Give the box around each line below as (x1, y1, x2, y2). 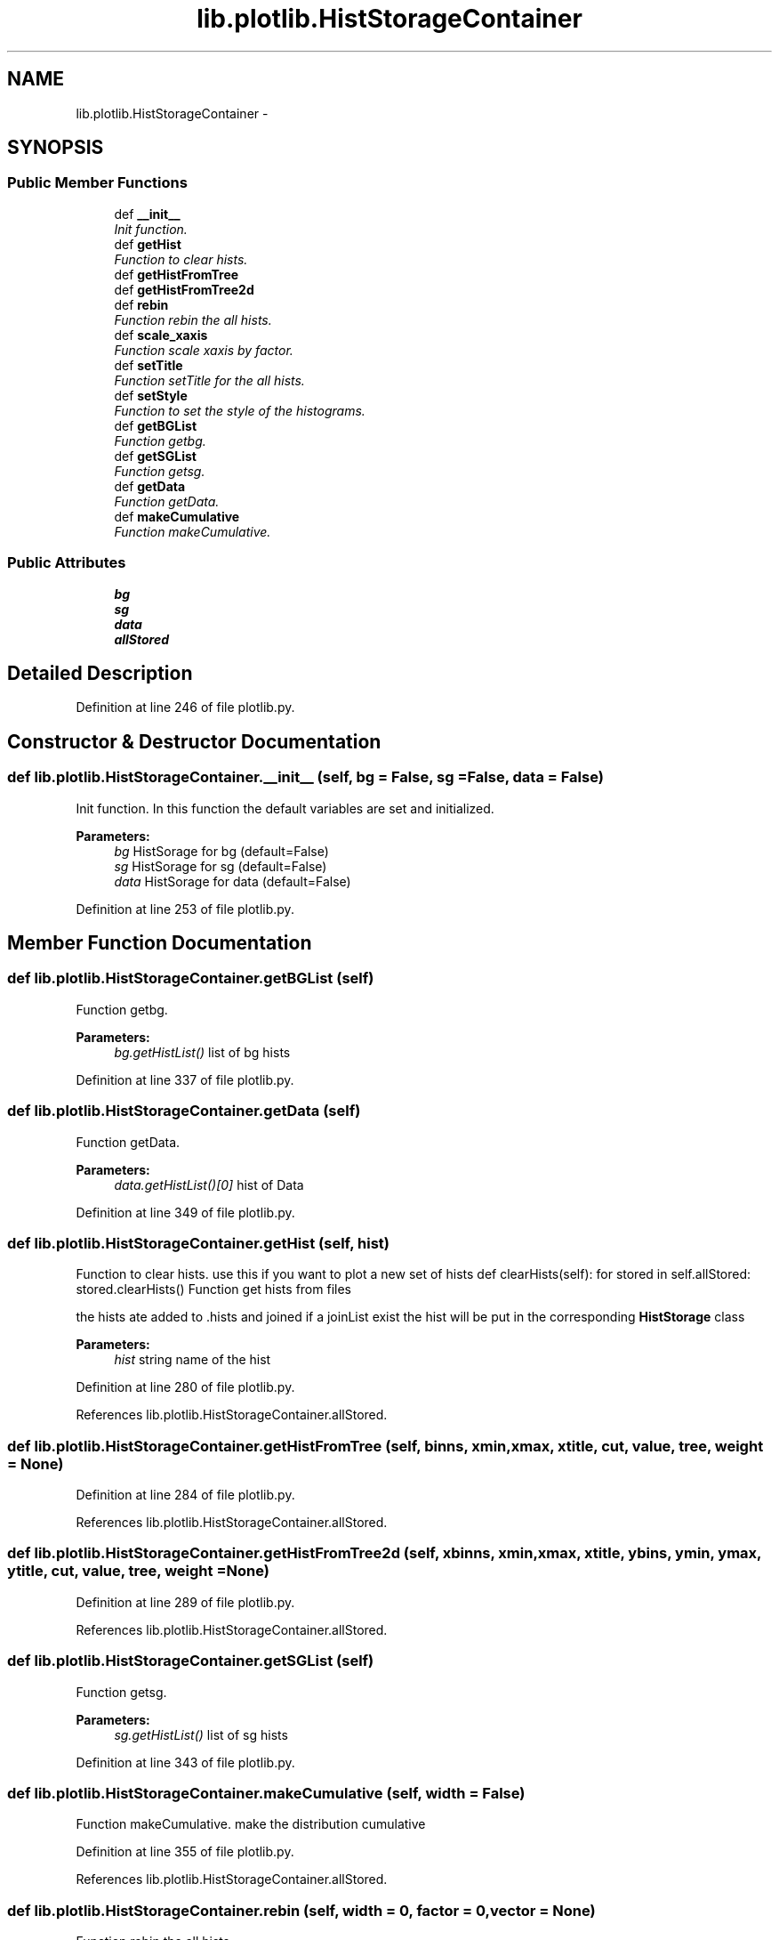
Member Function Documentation (7, 932, 312, 955)
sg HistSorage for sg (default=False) (114, 858, 327, 874)
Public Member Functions (7, 174, 188, 192)
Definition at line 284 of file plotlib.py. (76, 1487, 295, 1503)
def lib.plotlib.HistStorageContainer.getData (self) (7, 1102, 361, 1120)
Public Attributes (7, 554, 126, 572)
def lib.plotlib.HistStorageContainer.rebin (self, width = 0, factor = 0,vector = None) (7, 1901, 596, 1920)
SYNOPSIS (7, 136, 104, 159)
